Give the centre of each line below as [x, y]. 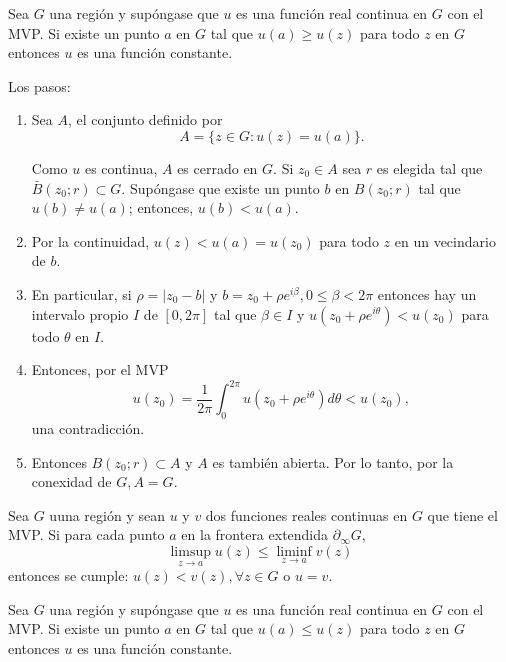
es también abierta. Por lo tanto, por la [333, 461]
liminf [294, 551]
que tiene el [462, 514]
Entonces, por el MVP [100, 369]
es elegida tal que [429, 167]
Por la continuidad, [90, 240]
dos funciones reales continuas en [306, 514]
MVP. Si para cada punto [86, 534]
